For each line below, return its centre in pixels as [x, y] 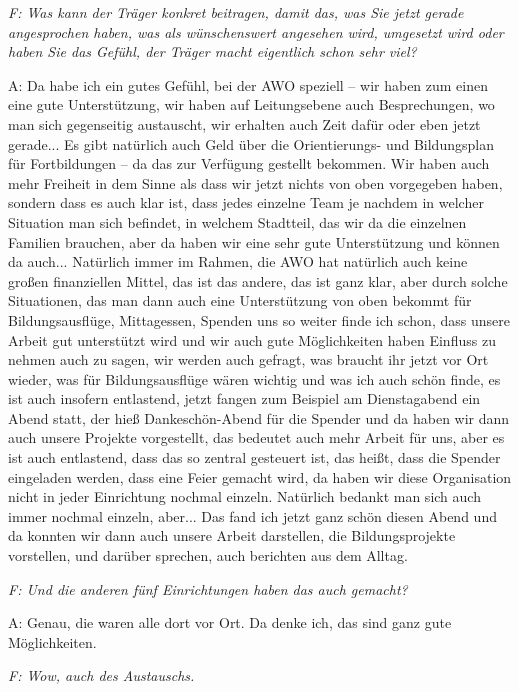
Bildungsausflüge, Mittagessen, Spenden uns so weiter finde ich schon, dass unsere [259, 319]
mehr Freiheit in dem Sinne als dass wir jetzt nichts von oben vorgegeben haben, [255, 182]
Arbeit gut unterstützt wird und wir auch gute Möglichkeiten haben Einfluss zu [252, 339]
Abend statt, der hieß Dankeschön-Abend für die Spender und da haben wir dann [259, 417]
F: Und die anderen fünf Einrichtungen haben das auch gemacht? [208, 588]
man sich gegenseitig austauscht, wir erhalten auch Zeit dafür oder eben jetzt [244, 123]
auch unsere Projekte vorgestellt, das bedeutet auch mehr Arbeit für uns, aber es [256, 437]
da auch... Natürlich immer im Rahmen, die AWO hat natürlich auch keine [238, 261]
